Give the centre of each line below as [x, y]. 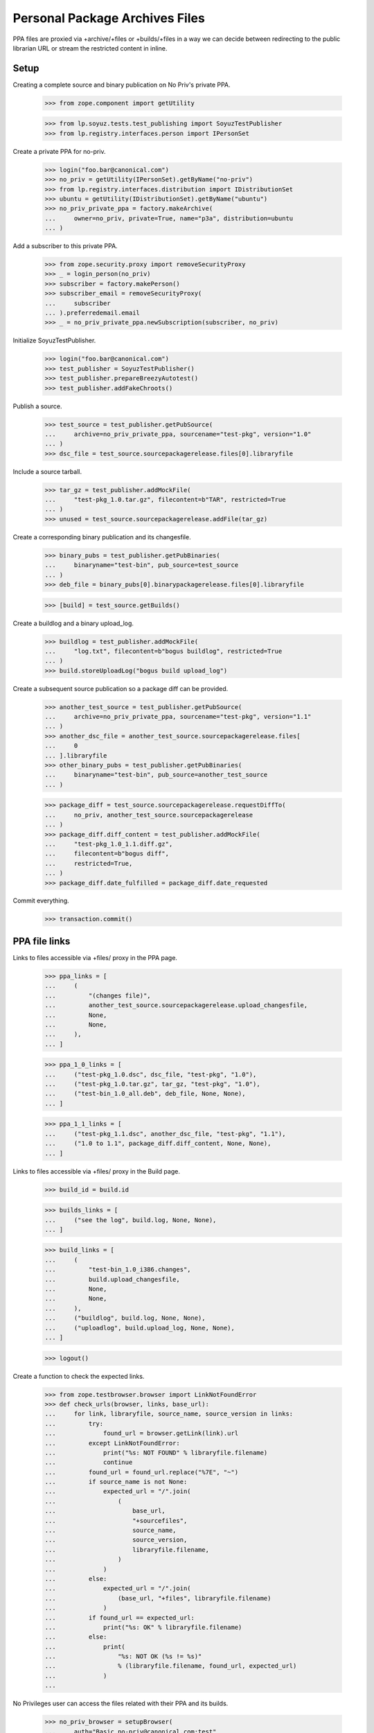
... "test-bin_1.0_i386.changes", [118, 1270]
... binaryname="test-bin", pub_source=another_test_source [156, 775]
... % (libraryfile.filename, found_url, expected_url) [171, 1666]
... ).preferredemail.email [92, 313]
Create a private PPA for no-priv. [59, 151]
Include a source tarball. [47, 471]
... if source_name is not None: [116, 1482]
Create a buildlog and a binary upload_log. [73, 623]
